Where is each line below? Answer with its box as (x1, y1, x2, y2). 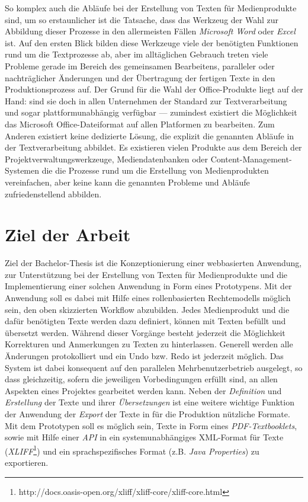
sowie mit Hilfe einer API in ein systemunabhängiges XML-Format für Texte (5, 431, 284, 443)
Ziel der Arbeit (5, 222, 131, 247)
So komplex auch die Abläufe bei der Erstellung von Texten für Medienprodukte (5, 2, 297, 14)
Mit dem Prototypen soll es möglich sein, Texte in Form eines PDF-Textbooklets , (5, 419, 297, 431)
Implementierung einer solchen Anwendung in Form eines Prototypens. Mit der (5, 280, 292, 292)
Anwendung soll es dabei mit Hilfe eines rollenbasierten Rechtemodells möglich (5, 292, 291, 303)
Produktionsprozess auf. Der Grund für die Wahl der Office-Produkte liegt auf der (5, 83, 303, 95)
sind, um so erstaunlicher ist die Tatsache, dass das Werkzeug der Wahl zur (5, 13, 279, 25)
